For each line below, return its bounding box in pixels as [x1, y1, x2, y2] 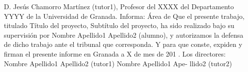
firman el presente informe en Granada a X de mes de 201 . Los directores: [4, 48, 226, 58]
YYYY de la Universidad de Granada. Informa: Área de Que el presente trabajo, [4, 11, 245, 21]
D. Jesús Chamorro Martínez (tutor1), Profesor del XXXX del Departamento [4, 1, 234, 11]
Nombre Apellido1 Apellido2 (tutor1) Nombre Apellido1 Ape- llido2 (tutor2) [4, 58, 232, 68]
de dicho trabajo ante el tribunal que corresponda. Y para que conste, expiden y [4, 39, 243, 49]
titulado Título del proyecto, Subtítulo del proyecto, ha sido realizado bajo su [4, 20, 234, 30]
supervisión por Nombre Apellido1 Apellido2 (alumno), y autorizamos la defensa [4, 29, 244, 40]
